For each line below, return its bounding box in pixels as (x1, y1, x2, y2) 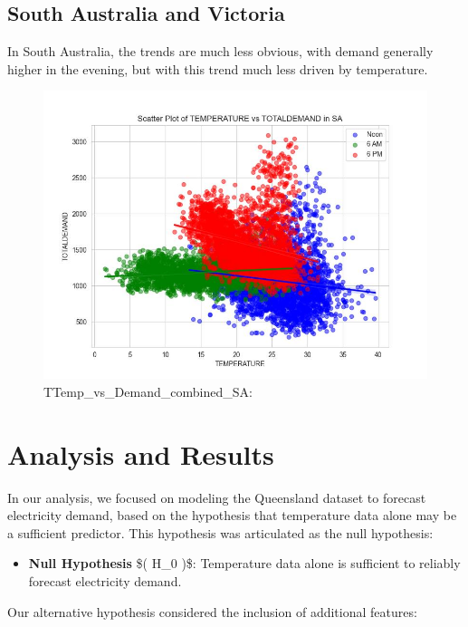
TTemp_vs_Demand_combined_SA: (43, 381, 253, 400)
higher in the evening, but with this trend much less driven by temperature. (7, 59, 428, 78)
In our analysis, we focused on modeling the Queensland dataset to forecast (7, 487, 426, 506)
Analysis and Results (7, 435, 274, 472)
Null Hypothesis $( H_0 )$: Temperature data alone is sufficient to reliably (28, 554, 461, 573)
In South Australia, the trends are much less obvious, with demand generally (7, 42, 434, 61)
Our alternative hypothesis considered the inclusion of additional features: (7, 602, 417, 621)
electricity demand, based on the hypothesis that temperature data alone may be (7, 506, 457, 525)
